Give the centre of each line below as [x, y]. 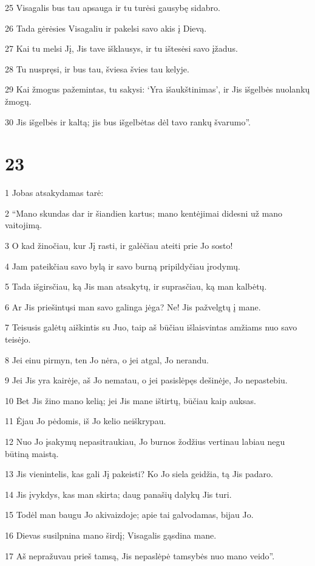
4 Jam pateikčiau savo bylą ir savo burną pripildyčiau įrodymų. [123, 266]
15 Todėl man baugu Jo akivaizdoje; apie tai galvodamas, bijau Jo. [129, 515]
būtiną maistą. [32, 453]
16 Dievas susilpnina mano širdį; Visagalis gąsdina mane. [111, 535]
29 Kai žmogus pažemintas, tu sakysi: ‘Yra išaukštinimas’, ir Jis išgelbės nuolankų [157, 89]
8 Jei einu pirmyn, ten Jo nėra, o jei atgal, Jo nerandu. [107, 359]
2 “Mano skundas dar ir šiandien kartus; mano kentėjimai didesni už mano [144, 213]
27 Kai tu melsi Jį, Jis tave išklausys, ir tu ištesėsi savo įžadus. [121, 48]
